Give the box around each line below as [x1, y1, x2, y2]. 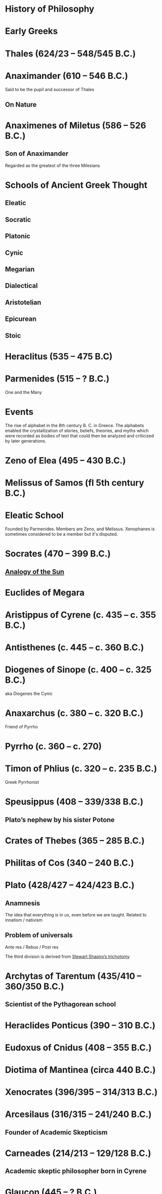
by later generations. [5, 438, 47, 444]
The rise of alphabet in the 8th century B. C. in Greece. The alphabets [5, 422, 144, 428]
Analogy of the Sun [5, 567, 65, 576]
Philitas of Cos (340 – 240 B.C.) [5, 858, 134, 869]
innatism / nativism [5, 917, 43, 923]
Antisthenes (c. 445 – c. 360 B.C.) [5, 642, 144, 653]
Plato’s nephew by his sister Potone [5, 816, 115, 824]
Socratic [5, 215, 32, 224]
